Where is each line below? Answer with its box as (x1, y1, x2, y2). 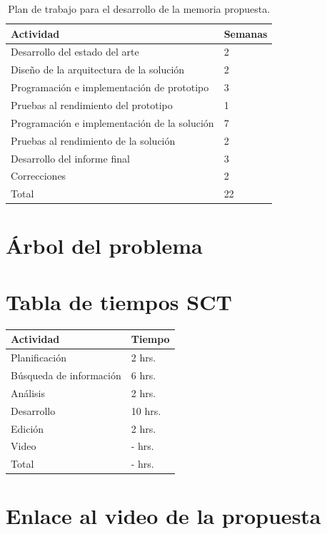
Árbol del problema (6, 231, 203, 260)
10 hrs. (131, 403, 161, 418)
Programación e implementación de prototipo (11, 80, 209, 95)
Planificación (11, 350, 66, 365)
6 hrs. (131, 367, 156, 382)
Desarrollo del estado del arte (11, 44, 139, 59)
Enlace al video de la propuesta (6, 501, 321, 530)
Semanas (223, 26, 268, 41)
